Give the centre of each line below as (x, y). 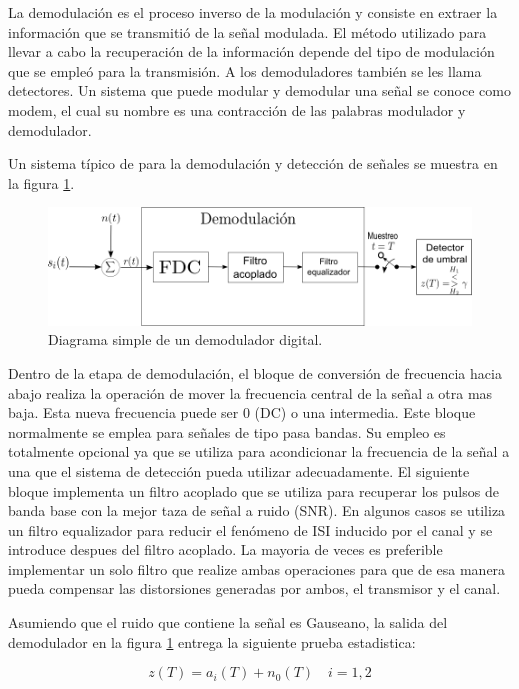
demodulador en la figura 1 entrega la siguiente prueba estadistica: (212, 641)
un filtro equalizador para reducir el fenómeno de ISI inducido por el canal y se (250, 529)
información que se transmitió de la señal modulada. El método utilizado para (247, 31)
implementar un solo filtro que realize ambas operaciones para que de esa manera (257, 568)
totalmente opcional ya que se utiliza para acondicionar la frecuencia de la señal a (259, 451)
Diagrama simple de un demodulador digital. (185, 339)
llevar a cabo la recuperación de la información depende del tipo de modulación (251, 51)
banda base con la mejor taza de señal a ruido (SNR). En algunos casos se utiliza (257, 510)
